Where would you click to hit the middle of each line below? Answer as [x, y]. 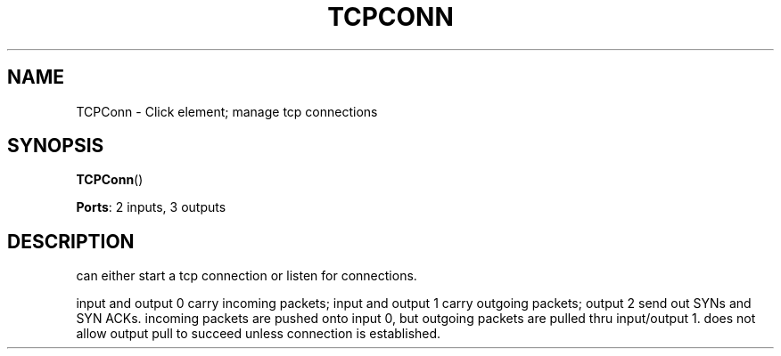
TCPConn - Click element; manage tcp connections [227, 111]
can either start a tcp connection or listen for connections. [247, 276]
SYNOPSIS [56, 146]
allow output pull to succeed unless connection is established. [259, 334]
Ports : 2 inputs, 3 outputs [151, 207]
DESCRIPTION [71, 241]
